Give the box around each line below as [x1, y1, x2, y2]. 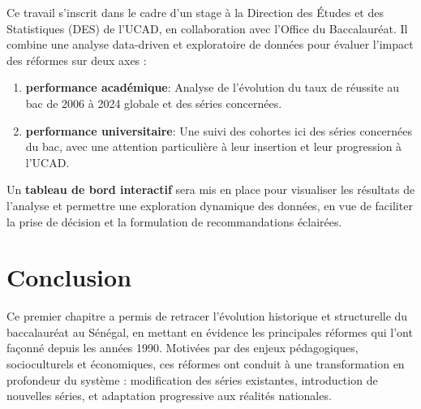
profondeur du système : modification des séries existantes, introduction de [6, 371, 378, 388]
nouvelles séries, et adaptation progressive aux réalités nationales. [6, 387, 332, 404]
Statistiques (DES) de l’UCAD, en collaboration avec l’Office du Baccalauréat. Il [6, 19, 408, 37]
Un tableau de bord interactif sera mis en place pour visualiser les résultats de [6, 181, 415, 198]
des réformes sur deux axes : [6, 51, 147, 68]
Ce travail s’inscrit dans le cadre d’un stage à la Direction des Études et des [6, 4, 384, 20]
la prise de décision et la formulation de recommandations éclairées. [6, 213, 342, 230]
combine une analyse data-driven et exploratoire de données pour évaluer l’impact [6, 36, 414, 53]
